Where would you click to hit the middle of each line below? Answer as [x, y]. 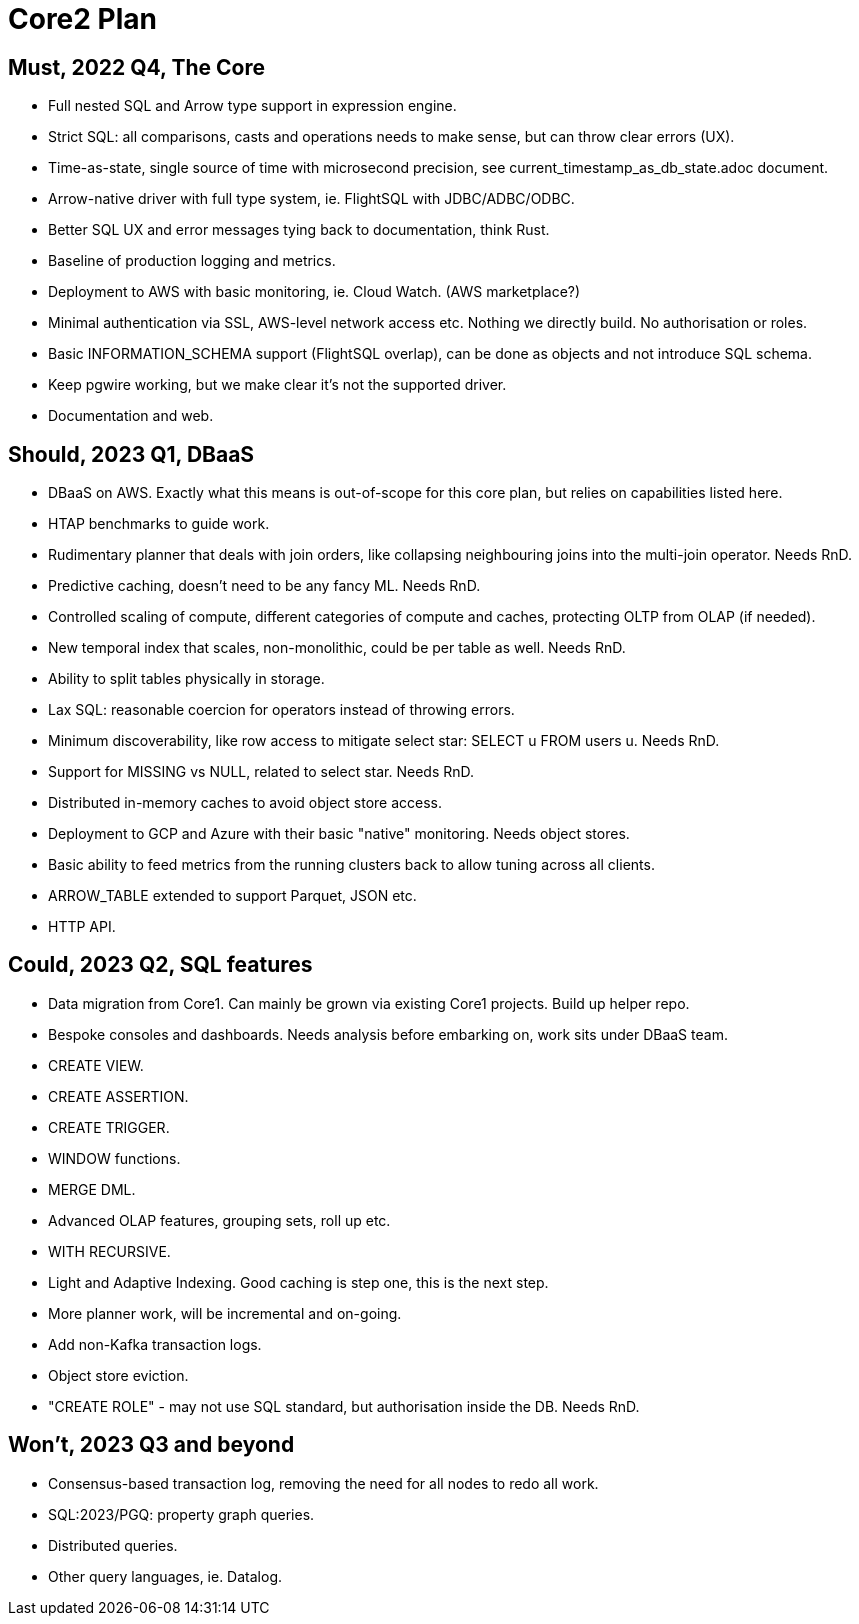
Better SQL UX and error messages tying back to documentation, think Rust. [299, 230]
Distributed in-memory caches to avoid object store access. [245, 803]
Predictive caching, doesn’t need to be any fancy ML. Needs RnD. [264, 586]
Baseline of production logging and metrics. [192, 261]
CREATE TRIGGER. [109, 1127]
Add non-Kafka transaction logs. [155, 1344]
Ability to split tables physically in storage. [186, 679]
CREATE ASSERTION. [118, 1096]
